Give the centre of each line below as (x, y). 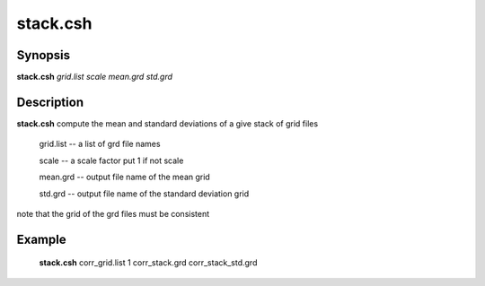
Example (41, 239)
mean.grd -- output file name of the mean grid (124, 177)
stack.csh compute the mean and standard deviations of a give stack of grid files (168, 123)
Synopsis (44, 55)
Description (50, 102)
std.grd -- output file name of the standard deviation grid (144, 194)
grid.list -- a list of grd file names (100, 144)
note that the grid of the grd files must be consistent (113, 213)
